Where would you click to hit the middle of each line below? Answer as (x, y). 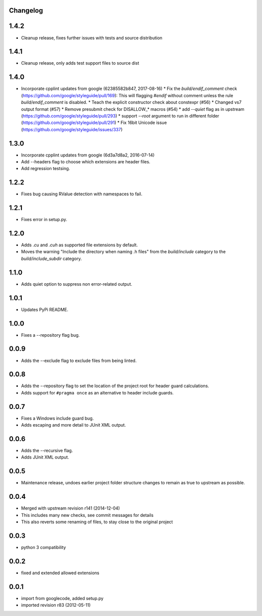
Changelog (26, 10)
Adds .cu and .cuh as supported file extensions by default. (80, 245)
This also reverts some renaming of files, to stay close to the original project (97, 522)
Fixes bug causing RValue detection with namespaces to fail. (82, 194)
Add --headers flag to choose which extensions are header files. (86, 162)
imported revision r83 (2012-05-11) (56, 605)
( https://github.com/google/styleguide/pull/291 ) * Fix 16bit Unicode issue (94, 123)
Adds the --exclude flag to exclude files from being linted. (79, 360)
